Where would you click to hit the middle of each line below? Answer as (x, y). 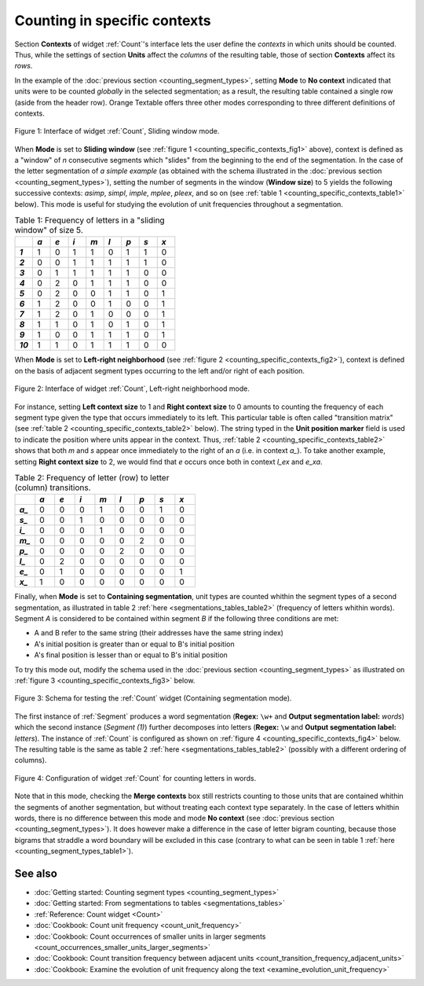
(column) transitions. (53, 487)
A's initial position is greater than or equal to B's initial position (134, 644)
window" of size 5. (49, 230)
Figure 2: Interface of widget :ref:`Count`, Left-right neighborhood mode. (132, 388)
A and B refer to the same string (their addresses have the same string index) (159, 633)
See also (36, 873)
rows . (24, 66)
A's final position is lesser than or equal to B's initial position (131, 655)
